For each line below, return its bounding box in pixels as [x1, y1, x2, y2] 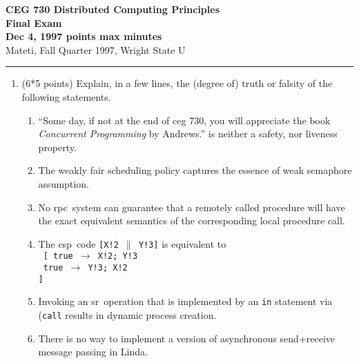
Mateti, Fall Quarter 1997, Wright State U [6, 42, 186, 57]
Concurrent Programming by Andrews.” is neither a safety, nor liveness [38, 126, 338, 141]
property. [38, 139, 77, 154]
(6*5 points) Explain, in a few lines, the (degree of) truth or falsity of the [21, 76, 333, 90]
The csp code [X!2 [38, 236, 119, 251]
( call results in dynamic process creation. [38, 308, 217, 322]
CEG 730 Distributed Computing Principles [6, 2, 220, 16]
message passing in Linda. [38, 344, 148, 359]
